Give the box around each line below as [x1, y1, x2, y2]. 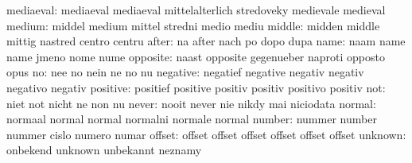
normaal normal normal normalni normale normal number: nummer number [6, 111, 377, 127]
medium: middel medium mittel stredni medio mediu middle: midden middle [6, 17, 380, 33]
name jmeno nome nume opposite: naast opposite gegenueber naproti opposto [6, 48, 385, 64]
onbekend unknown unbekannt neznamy [6, 142, 202, 158]
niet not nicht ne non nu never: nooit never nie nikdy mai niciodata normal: [6, 95, 376, 111]
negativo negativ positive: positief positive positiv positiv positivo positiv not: [6, 79, 386, 95]
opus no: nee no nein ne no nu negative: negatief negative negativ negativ [6, 64, 364, 80]
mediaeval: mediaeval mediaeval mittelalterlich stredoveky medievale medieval [6, 2, 386, 17]
